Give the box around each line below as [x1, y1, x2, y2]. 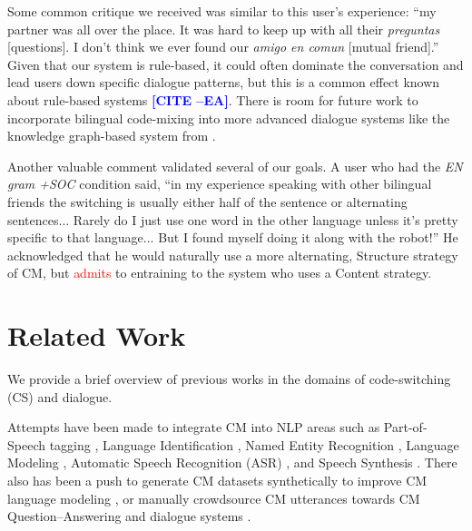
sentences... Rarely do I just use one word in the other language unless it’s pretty [7, 210, 458, 229]
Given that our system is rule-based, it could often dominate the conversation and [7, 54, 464, 74]
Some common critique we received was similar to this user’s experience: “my [7, 2, 437, 20]
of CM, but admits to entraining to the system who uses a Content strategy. [7, 263, 432, 282]
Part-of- [383, 418, 428, 437]
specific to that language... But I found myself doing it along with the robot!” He [7, 228, 458, 247]
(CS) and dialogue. [7, 387, 113, 406]
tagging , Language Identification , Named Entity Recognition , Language [49, 435, 459, 454]
